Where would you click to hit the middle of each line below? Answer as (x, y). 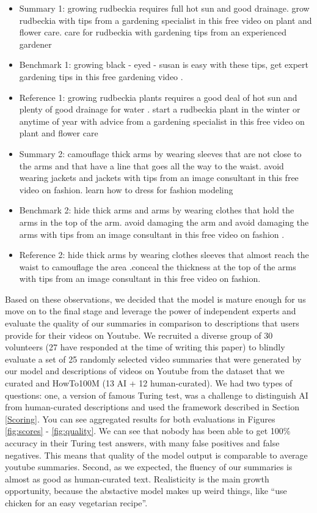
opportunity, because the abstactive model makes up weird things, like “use (146, 491)
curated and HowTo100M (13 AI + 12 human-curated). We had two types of (149, 383)
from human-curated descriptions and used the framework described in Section (152, 407)
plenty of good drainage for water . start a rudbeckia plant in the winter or (160, 109)
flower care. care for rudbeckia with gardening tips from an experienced (153, 32)
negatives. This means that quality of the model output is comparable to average (156, 455)
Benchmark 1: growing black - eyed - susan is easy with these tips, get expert (164, 65)
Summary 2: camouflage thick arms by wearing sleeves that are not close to (160, 153)
